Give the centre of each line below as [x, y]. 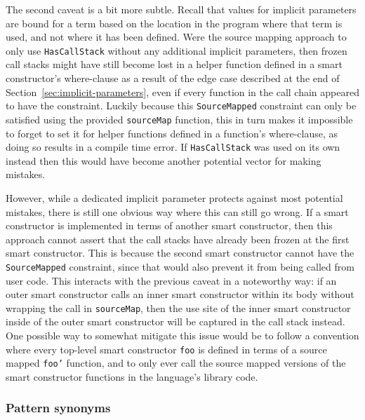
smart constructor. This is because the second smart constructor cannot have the [180, 253]
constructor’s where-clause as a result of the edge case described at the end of [173, 78]
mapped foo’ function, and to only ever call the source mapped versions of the [176, 363]
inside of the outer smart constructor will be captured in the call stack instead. [175, 321]
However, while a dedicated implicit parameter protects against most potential [174, 197]
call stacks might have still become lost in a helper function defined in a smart [174, 64]
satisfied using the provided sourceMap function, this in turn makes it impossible [179, 119]
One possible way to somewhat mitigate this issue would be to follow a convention [182, 336]
